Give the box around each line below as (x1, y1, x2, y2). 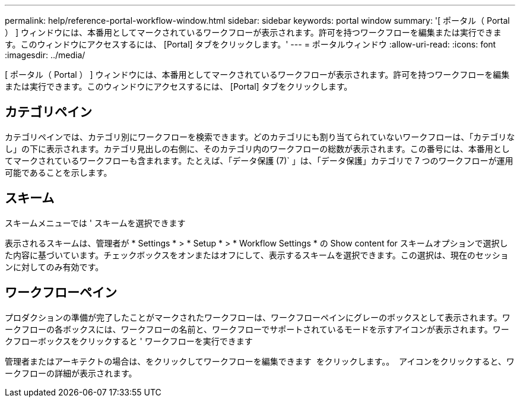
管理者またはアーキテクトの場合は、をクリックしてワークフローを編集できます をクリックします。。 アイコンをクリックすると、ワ (5, 356, 515, 366)
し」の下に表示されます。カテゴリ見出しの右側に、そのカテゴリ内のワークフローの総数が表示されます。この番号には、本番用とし (5, 143, 510, 154)
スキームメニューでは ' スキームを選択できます (5, 217, 186, 228)
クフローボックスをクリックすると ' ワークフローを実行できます (5, 335, 253, 346)
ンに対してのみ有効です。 (5, 261, 104, 272)
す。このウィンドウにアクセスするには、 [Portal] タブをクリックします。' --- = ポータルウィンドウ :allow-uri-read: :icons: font (5, 39, 496, 49)
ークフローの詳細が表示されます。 (5, 368, 137, 378)
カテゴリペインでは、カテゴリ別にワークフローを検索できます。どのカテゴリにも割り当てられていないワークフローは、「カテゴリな (5, 131, 515, 142)
